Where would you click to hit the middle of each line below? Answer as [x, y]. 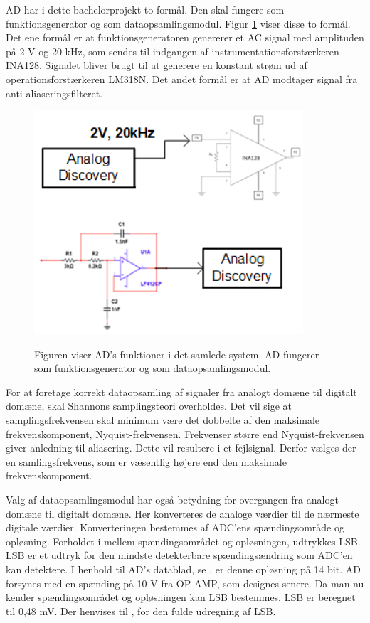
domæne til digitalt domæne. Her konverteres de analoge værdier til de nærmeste [183, 513]
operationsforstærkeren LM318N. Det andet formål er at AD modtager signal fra [182, 79]
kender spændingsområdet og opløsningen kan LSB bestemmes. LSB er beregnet [181, 597]
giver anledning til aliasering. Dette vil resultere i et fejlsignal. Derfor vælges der [181, 448]
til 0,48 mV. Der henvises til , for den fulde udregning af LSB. [141, 611]
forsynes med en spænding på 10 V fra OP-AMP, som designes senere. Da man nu [185, 583]
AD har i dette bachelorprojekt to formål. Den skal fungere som [145, 9]
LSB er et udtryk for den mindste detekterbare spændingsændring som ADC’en [179, 555]
